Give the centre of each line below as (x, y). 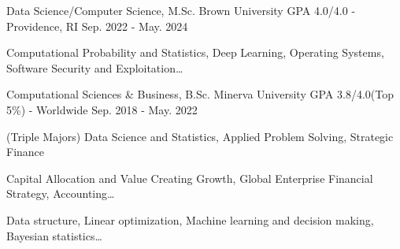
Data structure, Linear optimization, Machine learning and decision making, (190, 219)
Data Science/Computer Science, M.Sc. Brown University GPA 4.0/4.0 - (181, 10)
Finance (26, 152)
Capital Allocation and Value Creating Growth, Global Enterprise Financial (190, 178)
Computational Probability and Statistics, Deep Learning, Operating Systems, (195, 52)
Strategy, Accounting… (61, 193)
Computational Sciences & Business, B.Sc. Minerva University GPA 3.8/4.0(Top (200, 94)
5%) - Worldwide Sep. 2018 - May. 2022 (102, 109)
